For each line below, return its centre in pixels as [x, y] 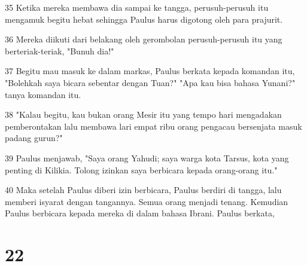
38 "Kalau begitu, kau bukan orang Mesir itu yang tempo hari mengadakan [143, 114]
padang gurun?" [34, 138]
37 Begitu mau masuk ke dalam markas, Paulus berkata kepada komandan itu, [150, 71]
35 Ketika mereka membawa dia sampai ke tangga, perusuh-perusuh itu [137, 7]
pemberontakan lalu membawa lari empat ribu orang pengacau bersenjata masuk [153, 126]
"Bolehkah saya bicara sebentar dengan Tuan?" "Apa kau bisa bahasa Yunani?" [150, 82]
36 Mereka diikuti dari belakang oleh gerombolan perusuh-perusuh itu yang [144, 39]
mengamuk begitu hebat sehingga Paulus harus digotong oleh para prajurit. [144, 19]
